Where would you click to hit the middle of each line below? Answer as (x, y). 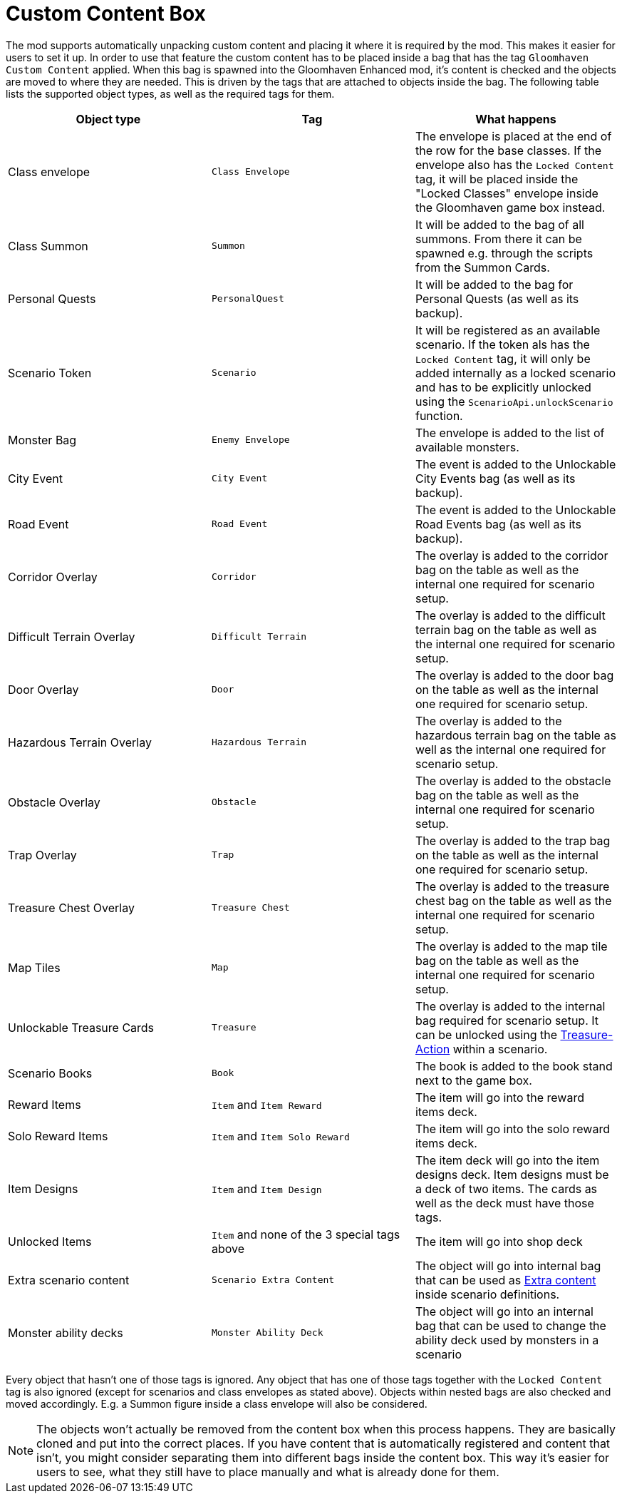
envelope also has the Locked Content (514, 164)
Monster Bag (42, 440)
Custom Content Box (106, 14)
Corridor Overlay (53, 577)
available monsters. (467, 447)
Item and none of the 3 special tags (306, 1234)
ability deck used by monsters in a (507, 1340)
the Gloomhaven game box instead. (510, 207)
